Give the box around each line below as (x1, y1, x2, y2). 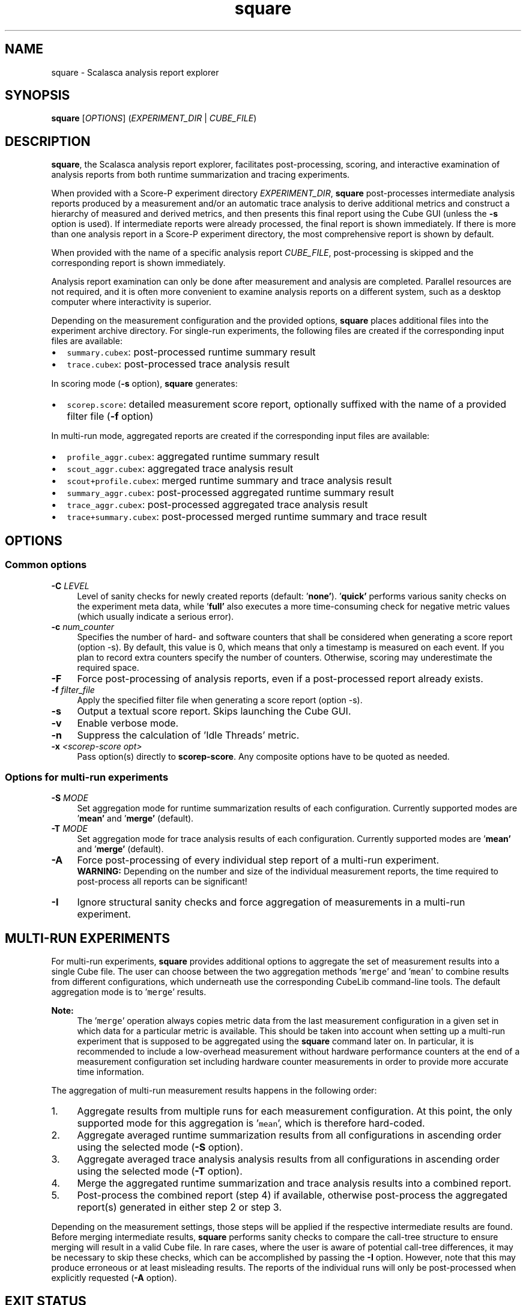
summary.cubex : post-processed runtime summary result (67, 346, 316, 359)
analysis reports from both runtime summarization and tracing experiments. (51, 169, 350, 180)
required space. (77, 662, 139, 673)
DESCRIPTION (5, 133, 91, 149)
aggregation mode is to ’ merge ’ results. (51, 987, 207, 998)
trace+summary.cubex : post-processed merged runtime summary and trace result (67, 510, 427, 523)
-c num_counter (51, 621, 115, 632)
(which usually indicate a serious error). (77, 611, 234, 622)
